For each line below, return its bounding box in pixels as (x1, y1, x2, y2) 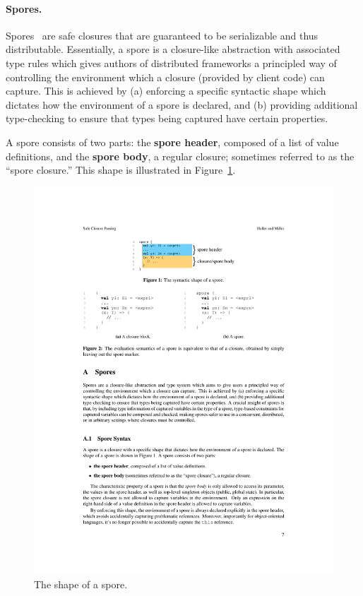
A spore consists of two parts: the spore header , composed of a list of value (6, 134, 339, 149)
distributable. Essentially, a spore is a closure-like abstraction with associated (6, 42, 340, 56)
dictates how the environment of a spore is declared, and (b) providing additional (6, 97, 358, 112)
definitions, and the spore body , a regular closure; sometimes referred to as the (6, 148, 355, 163)
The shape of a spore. (34, 577, 128, 592)
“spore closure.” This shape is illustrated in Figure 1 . (6, 162, 236, 177)
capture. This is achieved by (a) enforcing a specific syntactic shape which (6, 83, 326, 98)
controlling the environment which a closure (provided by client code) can (6, 69, 325, 84)
